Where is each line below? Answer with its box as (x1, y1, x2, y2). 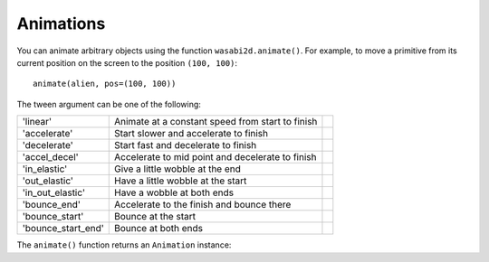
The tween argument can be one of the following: (16, 98, 201, 109)
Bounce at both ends (114, 222, 204, 235)
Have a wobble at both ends (114, 186, 235, 199)
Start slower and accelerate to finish (114, 127, 269, 140)
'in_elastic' (22, 163, 68, 175)
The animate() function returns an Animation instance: (16, 239, 232, 250)
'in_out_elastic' (22, 186, 86, 199)
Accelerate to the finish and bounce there (114, 199, 292, 211)
